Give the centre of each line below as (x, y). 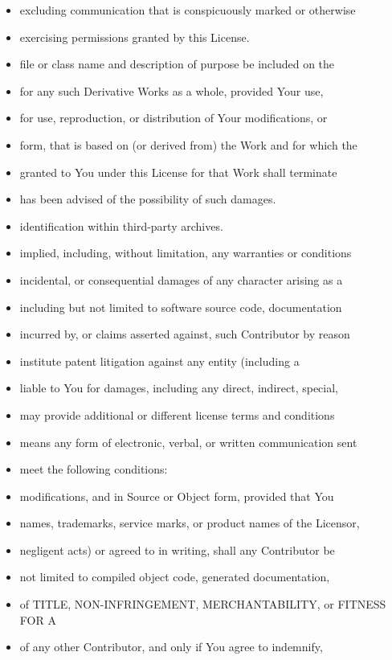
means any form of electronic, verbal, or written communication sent (188, 442)
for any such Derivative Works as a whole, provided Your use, (171, 90)
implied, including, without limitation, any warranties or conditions (186, 253)
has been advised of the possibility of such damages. (148, 199)
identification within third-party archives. (121, 225)
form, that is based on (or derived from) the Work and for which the (188, 144)
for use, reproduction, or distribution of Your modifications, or (174, 118)
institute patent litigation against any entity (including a (159, 361)
